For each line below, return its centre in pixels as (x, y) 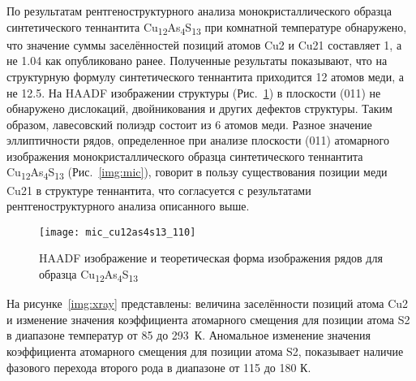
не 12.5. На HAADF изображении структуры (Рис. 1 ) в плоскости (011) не (194, 92)
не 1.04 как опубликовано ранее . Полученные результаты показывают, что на (197, 61)
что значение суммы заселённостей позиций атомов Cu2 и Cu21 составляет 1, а (204, 44)
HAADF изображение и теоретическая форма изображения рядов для (211, 258)
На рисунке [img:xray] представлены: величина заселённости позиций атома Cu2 (208, 303)
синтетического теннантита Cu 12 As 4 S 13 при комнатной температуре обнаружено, (207, 28)
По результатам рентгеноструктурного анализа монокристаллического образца (199, 11)
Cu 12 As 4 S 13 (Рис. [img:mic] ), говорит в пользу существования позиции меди (197, 173)
